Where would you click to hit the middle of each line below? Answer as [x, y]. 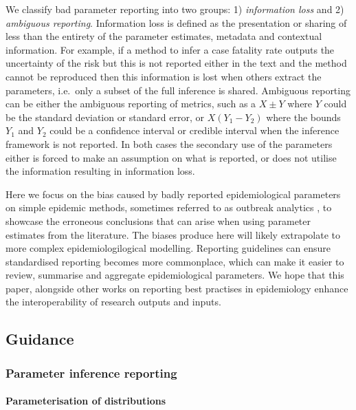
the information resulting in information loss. [100, 171]
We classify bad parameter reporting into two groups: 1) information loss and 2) [175, 9]
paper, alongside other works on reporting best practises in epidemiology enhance [177, 288]
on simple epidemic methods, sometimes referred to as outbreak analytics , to [169, 207]
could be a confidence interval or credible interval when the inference [194, 130]
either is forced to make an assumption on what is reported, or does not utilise [171, 157]
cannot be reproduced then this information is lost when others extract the [164, 76]
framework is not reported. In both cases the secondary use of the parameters [169, 143]
